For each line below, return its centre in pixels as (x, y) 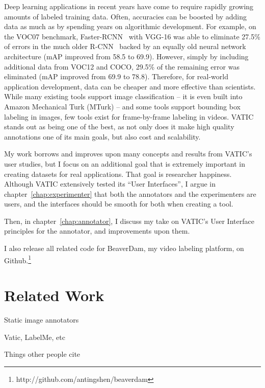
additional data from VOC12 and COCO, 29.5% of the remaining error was (122, 66)
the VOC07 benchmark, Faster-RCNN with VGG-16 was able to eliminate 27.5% (132, 36)
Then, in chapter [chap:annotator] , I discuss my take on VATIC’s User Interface (129, 221)
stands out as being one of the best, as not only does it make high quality (119, 127)
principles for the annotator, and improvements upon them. (97, 231)
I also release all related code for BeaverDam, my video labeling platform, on (124, 248)
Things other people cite (42, 354)
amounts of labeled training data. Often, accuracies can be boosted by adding (125, 16)
